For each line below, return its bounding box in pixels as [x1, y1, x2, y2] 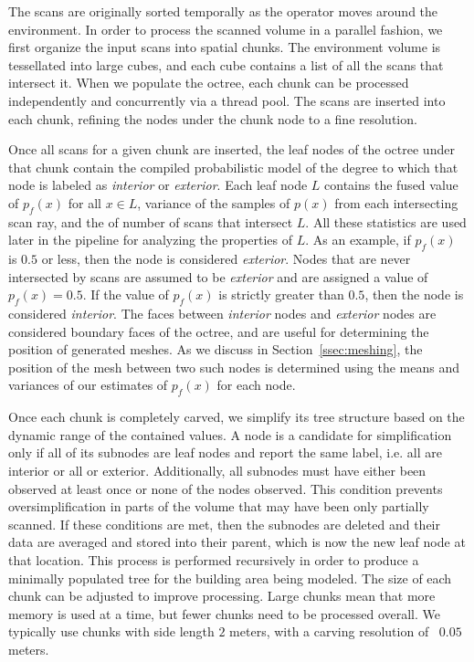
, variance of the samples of [137, 193, 290, 212]
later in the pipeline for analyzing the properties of [8, 230, 292, 249]
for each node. [216, 375, 296, 394]
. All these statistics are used [305, 212, 467, 231]
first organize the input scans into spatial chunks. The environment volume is [8, 37, 441, 57]
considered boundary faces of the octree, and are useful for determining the [8, 321, 429, 341]
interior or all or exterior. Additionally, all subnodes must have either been [8, 461, 427, 480]
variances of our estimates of [8, 375, 168, 394]
